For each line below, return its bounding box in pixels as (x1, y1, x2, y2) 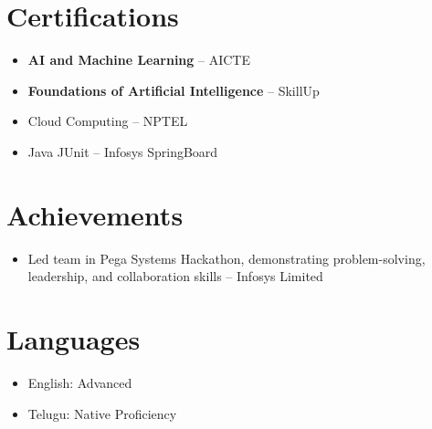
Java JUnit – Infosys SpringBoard (27, 141, 218, 161)
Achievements (6, 195, 184, 233)
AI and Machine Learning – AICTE (27, 50, 251, 69)
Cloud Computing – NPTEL (27, 111, 188, 131)
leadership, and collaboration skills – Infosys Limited (27, 267, 323, 286)
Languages (6, 320, 141, 357)
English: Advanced (27, 372, 132, 392)
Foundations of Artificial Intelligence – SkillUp (27, 80, 320, 99)
